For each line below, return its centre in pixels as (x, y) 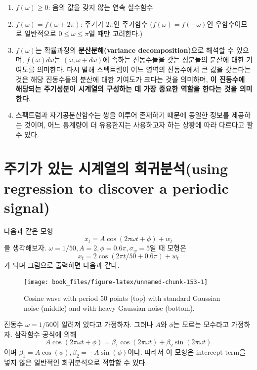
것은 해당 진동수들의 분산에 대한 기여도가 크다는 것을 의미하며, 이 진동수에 (130, 79)
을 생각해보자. (25, 248)
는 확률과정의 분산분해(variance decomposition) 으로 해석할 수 (135, 50)
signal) (27, 207)
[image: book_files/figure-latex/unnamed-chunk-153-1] (116, 282)
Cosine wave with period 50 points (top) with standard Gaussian (122, 298)
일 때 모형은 (168, 248)
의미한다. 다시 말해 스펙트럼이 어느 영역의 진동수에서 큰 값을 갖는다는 (144, 69)
